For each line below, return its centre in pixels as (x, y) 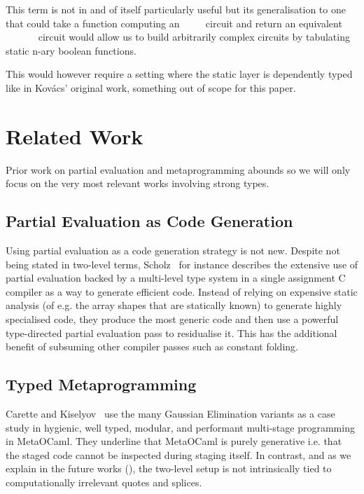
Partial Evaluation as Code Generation (149, 221)
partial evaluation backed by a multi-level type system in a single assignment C (176, 278)
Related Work (75, 136)
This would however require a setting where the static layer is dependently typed (179, 74)
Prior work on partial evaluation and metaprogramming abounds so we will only (178, 169)
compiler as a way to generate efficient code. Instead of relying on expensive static (182, 291)
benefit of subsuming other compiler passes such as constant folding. (152, 347)
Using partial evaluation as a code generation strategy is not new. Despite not (173, 251)
